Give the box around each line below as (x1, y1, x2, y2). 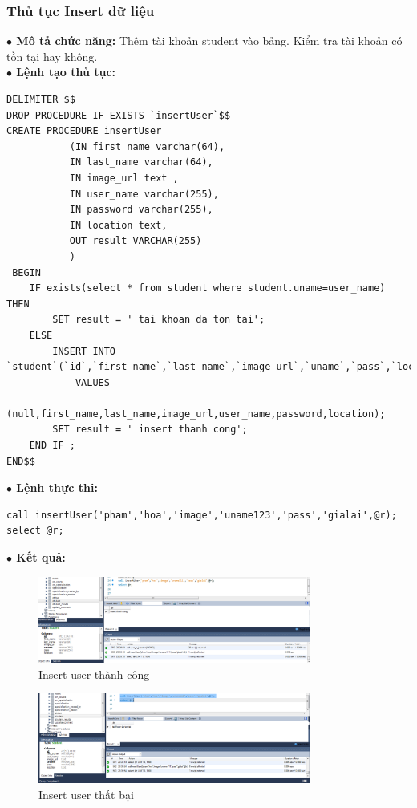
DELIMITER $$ (6, 94, 75, 105)
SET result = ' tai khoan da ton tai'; (52, 314, 265, 326)
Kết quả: (16, 549, 66, 566)
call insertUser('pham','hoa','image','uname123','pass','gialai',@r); (6, 509, 397, 521)
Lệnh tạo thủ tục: (16, 63, 116, 80)
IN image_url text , (69, 172, 179, 184)
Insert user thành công (38, 665, 150, 682)
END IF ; (29, 440, 75, 452)
